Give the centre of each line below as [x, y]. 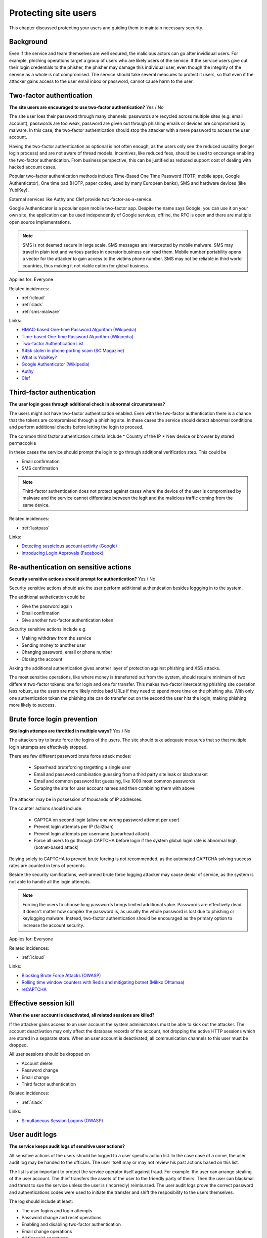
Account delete [37, 1063]
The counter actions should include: [46, 808]
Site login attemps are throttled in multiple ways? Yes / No [70, 731]
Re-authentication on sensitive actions [70, 567]
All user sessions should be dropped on [49, 1054]
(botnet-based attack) [56, 847]
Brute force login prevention [53, 719]
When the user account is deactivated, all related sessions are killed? [82, 1015]
